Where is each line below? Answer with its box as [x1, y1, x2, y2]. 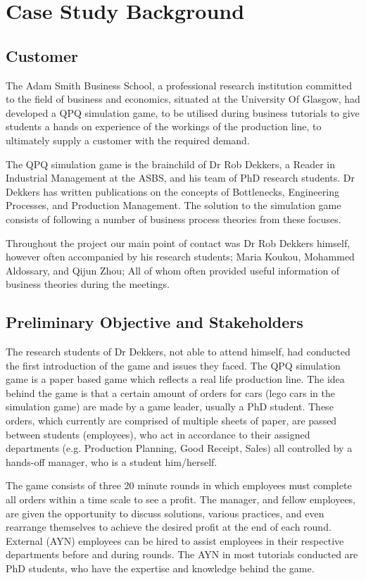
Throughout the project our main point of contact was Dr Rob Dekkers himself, [6, 235, 351, 250]
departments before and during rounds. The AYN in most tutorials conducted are [6, 547, 358, 562]
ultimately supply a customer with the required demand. [6, 132, 250, 147]
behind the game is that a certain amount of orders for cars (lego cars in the [6, 385, 335, 400]
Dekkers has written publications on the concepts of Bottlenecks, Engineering [6, 184, 339, 198]
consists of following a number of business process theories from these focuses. [6, 211, 341, 226]
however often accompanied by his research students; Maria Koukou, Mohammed [6, 249, 355, 264]
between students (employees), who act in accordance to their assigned [6, 427, 310, 441]
